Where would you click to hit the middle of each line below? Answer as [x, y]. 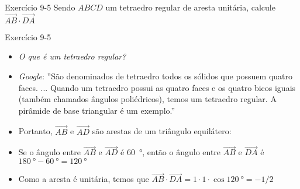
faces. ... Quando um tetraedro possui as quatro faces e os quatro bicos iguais [157, 87]
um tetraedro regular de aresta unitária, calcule [190, 7]
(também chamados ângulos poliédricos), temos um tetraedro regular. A [147, 99]
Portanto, [35, 131]
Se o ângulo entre [50, 152]
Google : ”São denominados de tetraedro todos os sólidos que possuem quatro [156, 76]
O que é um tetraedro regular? [72, 56]
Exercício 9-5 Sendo [40, 7]
